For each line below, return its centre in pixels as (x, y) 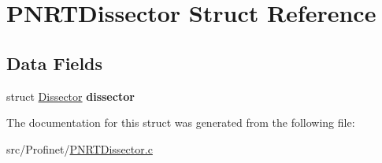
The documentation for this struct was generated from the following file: (181, 122)
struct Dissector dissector (70, 96)
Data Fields (55, 63)
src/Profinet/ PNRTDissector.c (80, 148)
